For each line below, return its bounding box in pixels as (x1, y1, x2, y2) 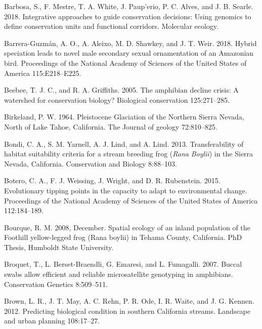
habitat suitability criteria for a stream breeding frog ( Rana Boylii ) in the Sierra (4, 148, 253, 159)
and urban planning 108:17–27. (4, 315, 100, 326)
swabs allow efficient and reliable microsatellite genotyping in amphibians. (4, 269, 233, 279)
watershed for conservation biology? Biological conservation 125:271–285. (4, 94, 230, 105)
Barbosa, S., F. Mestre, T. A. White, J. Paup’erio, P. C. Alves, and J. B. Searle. (4, 1, 253, 11)
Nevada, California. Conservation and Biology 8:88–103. (4, 158, 177, 169)
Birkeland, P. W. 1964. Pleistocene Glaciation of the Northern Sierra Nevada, (4, 111, 244, 122)
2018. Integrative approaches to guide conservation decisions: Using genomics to (4, 11, 251, 21)
